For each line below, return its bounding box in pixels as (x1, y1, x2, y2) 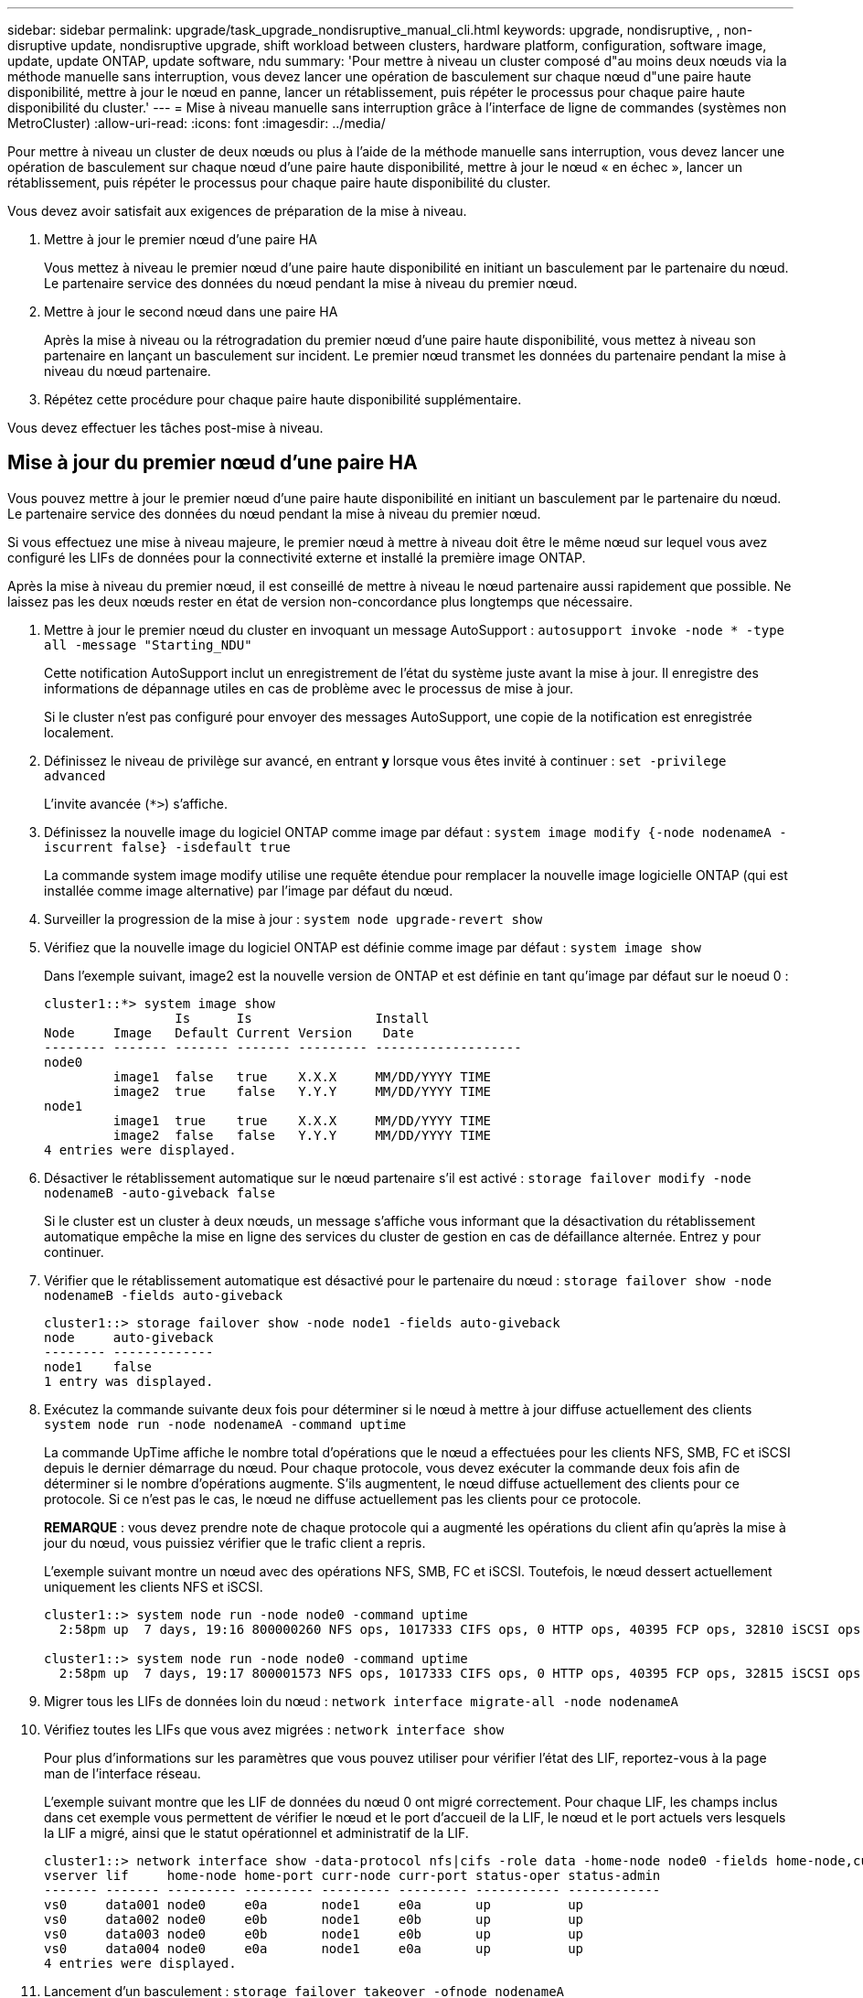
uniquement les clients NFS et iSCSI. (44, 1578, 263, 1595)
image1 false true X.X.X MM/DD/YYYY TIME (112, 1069, 491, 1084)
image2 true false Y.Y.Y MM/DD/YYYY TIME (112, 1083, 491, 1099)
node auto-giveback (44, 1329, 214, 1345)
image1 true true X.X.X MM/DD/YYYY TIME (112, 1112, 491, 1128)
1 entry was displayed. (44, 1373, 214, 1389)
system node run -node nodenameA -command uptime (44, 1416, 407, 1432)
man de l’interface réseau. (44, 1765, 201, 1781)
